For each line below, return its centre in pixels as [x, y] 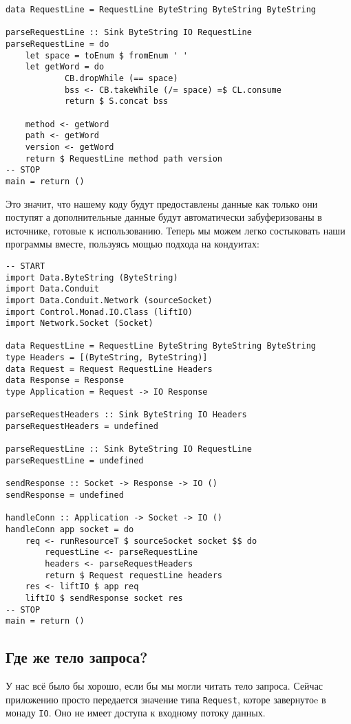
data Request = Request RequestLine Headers [109, 369]
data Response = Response [65, 381]
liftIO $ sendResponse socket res [104, 598]
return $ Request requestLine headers [134, 575]
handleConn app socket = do [70, 529]
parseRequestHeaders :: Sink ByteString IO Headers [126, 415]
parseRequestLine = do [57, 44]
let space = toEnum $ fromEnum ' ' [106, 55]
